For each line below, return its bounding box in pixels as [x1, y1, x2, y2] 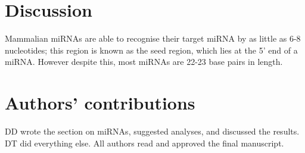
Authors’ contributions [5, 90, 195, 115]
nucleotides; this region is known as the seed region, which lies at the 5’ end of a [5, 43, 298, 56]
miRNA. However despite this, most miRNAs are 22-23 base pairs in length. [5, 55, 283, 68]
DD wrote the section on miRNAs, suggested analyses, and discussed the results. [5, 125, 300, 138]
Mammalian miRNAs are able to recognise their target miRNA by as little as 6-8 [5, 32, 301, 45]
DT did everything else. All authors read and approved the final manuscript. [5, 136, 284, 149]
